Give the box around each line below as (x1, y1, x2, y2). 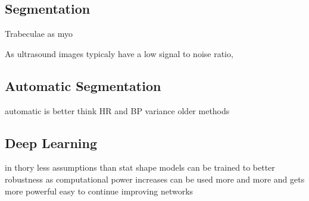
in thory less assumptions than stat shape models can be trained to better (5, 161, 275, 174)
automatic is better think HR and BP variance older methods (5, 104, 230, 117)
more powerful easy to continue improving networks (5, 184, 193, 197)
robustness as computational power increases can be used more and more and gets (5, 172, 305, 185)
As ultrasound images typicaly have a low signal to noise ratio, (5, 47, 233, 59)
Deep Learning (5, 133, 98, 152)
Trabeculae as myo (5, 27, 73, 40)
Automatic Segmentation (5, 76, 161, 95)
